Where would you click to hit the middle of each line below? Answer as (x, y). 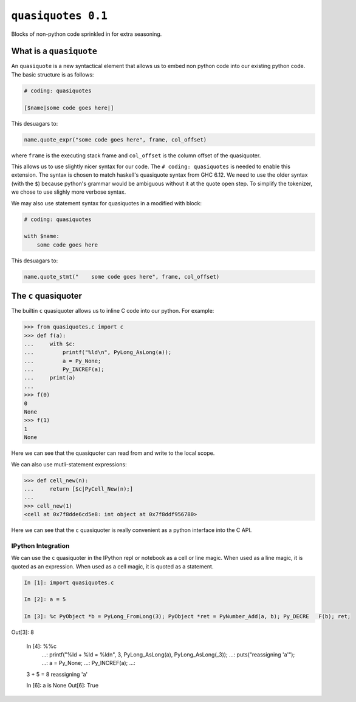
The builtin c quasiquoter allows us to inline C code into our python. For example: (113, 311)
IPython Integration (40, 545)
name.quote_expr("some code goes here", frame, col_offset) (115, 139)
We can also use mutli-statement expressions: (69, 464)
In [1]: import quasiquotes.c (69, 582)
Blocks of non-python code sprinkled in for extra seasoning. (87, 34)
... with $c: (50, 344)
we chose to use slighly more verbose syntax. (69, 192)
